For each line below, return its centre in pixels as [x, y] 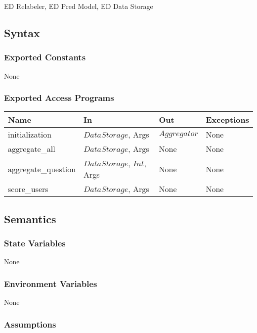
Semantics [30, 218]
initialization [30, 135]
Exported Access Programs [59, 98]
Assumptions [30, 324]
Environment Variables [51, 283]
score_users [28, 189]
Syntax [22, 32]
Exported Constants [45, 57]
